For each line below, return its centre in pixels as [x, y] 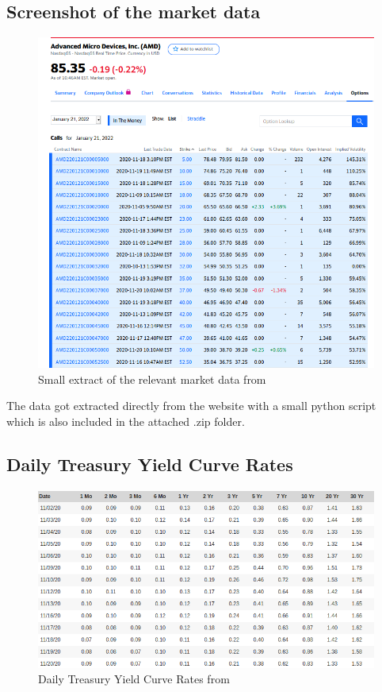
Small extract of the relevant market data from [152, 379]
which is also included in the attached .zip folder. [126, 421]
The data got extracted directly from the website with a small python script [191, 406]
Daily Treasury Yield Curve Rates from [134, 679]
